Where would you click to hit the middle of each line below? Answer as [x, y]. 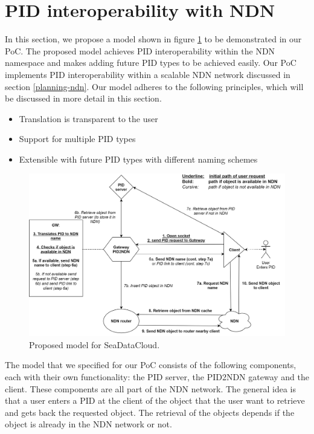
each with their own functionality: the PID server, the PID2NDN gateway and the [157, 376]
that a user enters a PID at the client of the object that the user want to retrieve [155, 400]
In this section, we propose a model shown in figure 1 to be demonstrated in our [153, 39]
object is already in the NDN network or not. [88, 424]
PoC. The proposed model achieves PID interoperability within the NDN [140, 50]
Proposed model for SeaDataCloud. [95, 344]
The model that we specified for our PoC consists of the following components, [151, 365]
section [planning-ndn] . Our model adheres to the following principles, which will [154, 86]
